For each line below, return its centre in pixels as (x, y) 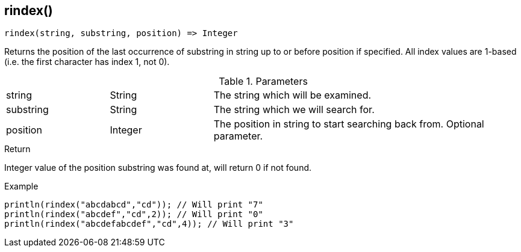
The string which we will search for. (294, 110)
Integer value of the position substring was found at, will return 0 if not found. (158, 168)
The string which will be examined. (292, 95)
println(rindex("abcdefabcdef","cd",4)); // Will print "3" (149, 224)
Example (21, 186)
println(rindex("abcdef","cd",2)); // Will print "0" (134, 214)
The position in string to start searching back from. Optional (349, 124)
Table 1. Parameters (263, 81)
